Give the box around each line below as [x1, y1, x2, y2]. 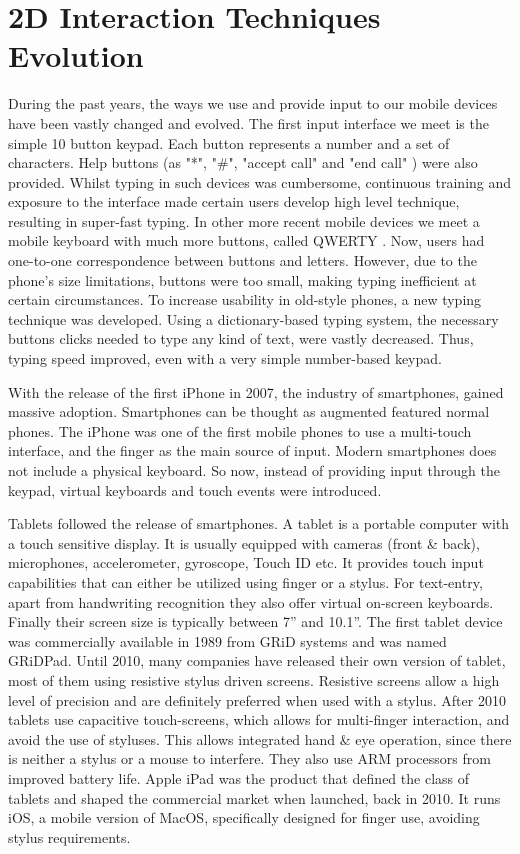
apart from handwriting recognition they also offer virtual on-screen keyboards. [8, 591, 494, 612]
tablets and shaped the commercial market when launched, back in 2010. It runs [8, 787, 501, 808]
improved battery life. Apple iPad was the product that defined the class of [8, 767, 470, 788]
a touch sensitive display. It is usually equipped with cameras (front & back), [8, 532, 480, 553]
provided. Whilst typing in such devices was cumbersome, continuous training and [8, 171, 512, 192]
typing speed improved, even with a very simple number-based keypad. [8, 348, 442, 369]
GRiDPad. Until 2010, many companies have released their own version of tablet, [8, 650, 506, 671]
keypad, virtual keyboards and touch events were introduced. [8, 479, 382, 500]
